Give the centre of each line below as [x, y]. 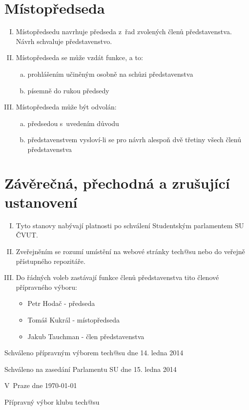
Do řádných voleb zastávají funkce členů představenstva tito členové [117, 277]
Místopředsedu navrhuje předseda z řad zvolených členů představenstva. [124, 32]
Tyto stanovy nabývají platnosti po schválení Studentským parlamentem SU [130, 225]
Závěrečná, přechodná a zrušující [117, 183]
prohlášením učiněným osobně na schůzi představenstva [110, 74]
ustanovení [41, 202]
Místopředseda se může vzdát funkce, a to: [79, 57]
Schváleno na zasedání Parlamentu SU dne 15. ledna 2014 [91, 369]
